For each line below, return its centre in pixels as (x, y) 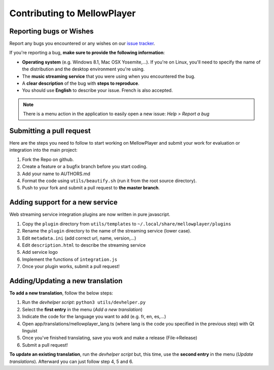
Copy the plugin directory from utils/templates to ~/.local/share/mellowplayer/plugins (127, 224)
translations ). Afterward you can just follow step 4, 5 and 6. (71, 361)
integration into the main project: (43, 150)
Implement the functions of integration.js (70, 259)
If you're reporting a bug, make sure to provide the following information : (87, 53)
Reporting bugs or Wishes (52, 31)
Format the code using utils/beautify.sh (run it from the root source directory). (109, 181)
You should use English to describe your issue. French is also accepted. (97, 90)
